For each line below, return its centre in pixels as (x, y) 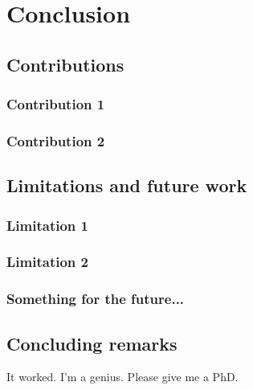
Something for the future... (96, 299)
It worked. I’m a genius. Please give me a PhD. (122, 377)
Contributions (65, 64)
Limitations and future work (127, 185)
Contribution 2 (56, 140)
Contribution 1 (56, 104)
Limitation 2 (47, 262)
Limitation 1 (47, 225)
